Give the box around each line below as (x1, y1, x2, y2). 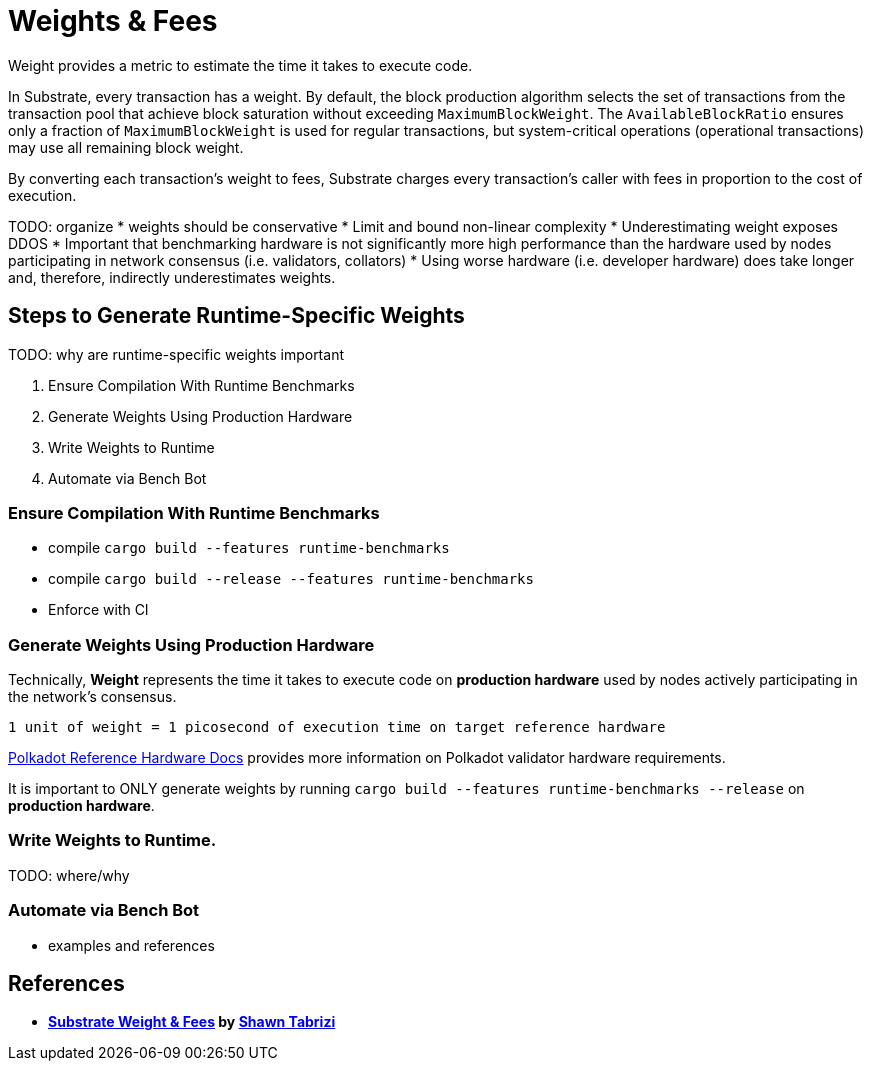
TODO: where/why (8, 866, 130, 884)
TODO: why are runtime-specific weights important (8, 345, 344, 363)
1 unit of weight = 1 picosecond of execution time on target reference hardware (8, 719, 666, 736)
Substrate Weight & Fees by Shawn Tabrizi (48, 1013, 336, 1031)
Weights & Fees (8, 4, 218, 38)
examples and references (48, 936, 215, 954)
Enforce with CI (48, 601, 149, 619)
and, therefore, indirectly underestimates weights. (8, 268, 336, 286)
